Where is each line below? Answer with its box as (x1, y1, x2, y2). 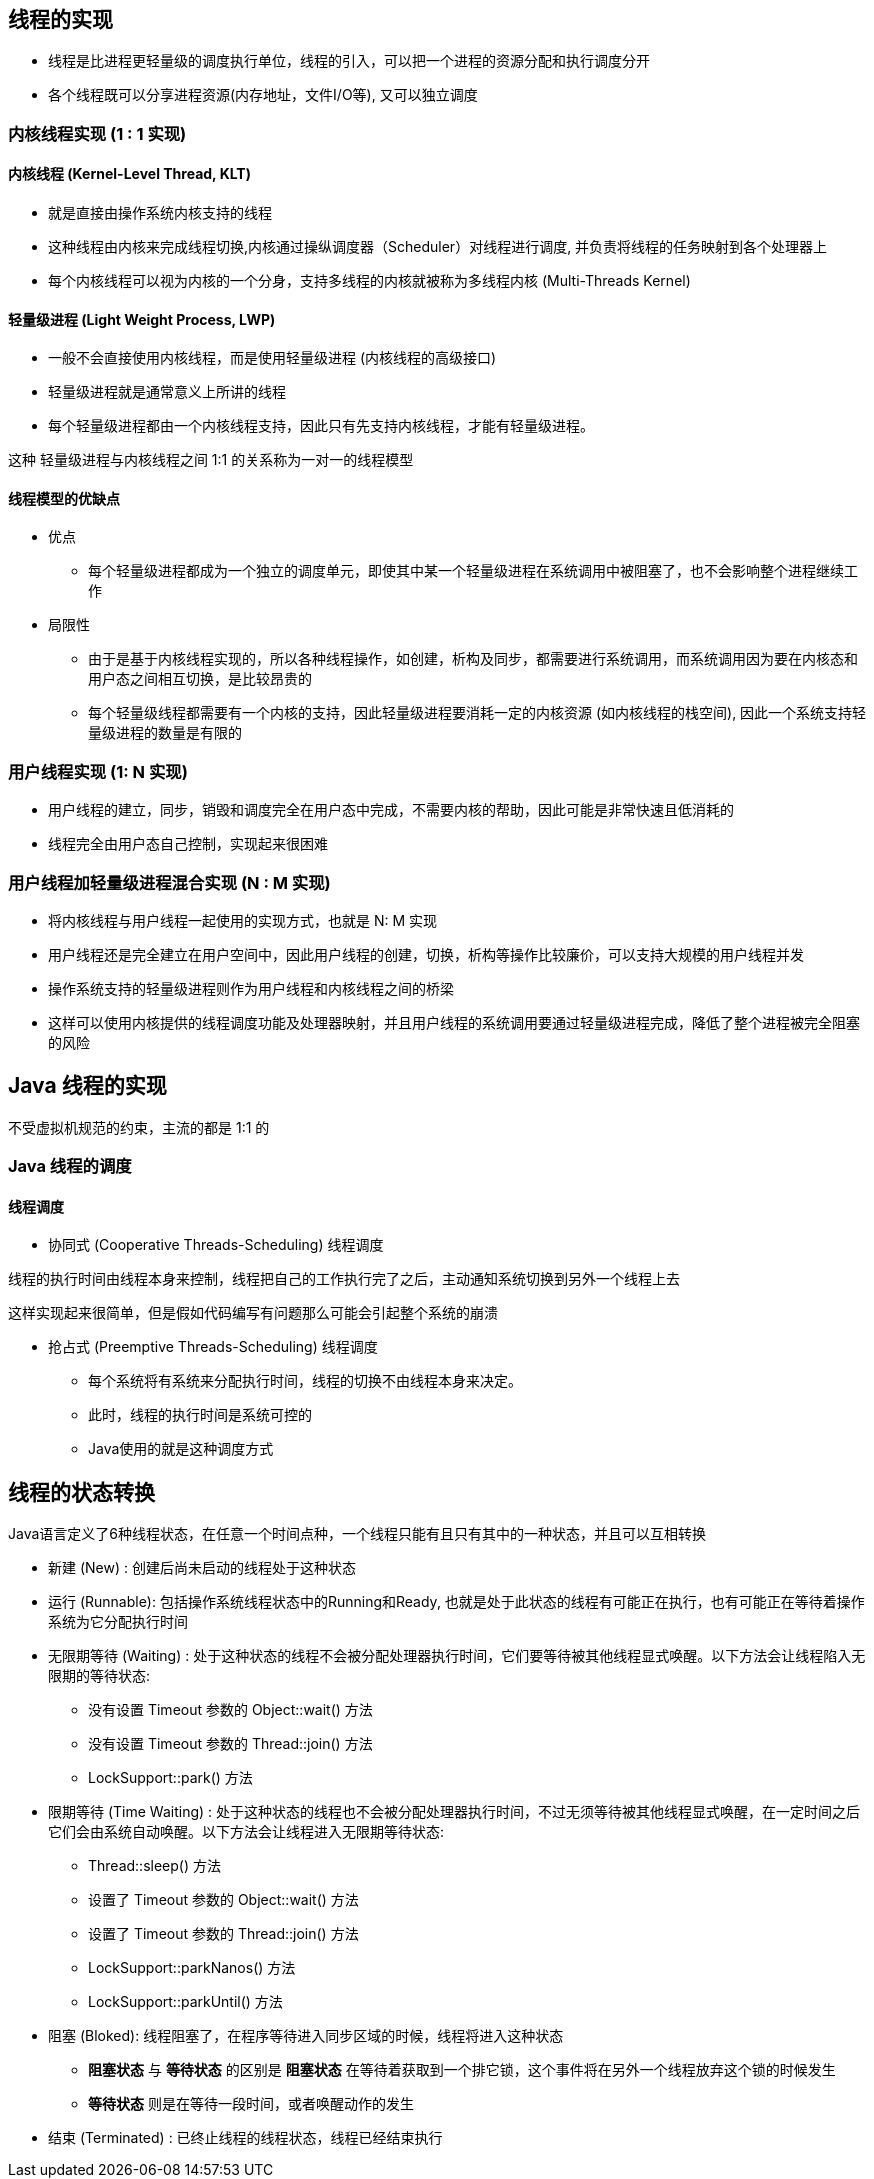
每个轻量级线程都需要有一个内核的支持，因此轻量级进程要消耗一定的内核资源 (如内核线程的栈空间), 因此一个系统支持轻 (88, 704, 867, 722)
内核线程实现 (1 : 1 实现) (8, 123, 187, 144)
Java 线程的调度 (8, 1156, 132, 1177)
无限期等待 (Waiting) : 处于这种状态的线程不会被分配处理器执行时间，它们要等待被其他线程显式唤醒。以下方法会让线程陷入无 (48, 1647, 866, 1665)
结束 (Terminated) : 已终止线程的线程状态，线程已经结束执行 (48, 2129, 443, 2147)
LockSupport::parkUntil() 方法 (88, 1993, 283, 2011)
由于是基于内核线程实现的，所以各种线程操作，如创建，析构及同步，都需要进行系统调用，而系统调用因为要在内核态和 (88, 650, 858, 668)
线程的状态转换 (8, 1479, 155, 1505)
